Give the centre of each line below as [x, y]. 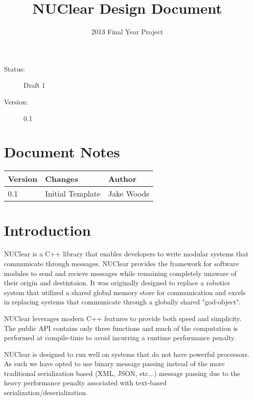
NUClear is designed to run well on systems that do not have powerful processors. [127, 354]
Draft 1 [34, 85]
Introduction [47, 230]
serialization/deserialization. [46, 392]
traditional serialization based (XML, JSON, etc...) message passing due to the [122, 373]
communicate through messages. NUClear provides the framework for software [121, 263]
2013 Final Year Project [127, 32]
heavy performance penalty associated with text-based [85, 383]
